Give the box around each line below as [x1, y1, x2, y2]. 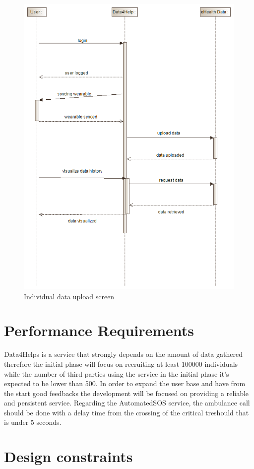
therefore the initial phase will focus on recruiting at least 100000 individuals [4, 358, 238, 369]
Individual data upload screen [24, 291, 115, 301]
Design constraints [4, 446, 133, 467]
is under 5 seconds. [4, 417, 62, 427]
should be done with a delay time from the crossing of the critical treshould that [4, 407, 249, 417]
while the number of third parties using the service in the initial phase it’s [4, 368, 229, 379]
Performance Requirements [4, 320, 194, 340]
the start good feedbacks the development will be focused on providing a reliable [4, 388, 249, 398]
